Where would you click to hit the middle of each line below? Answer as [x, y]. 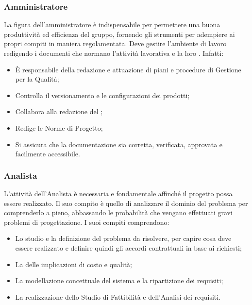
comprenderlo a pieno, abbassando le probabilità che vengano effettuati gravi [118, 212]
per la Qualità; [37, 79]
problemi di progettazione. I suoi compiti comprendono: [87, 222]
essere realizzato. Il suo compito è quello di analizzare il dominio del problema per [126, 203]
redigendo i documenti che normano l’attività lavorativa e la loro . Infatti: [114, 53]
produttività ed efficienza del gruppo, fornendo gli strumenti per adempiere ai [119, 34]
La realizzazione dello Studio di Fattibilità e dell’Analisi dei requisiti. [118, 297]
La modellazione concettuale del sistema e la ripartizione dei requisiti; [119, 280]
